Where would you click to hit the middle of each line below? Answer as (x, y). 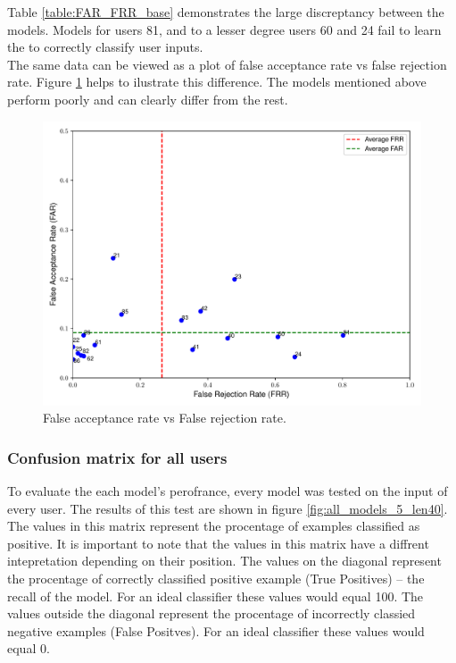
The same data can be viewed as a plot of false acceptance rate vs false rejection (227, 64)
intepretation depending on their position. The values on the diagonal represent (224, 561)
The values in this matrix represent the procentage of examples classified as (214, 526)
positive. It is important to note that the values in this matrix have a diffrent (218, 543)
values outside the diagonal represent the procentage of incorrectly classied (211, 613)
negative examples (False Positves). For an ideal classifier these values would (216, 630)
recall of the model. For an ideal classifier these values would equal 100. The (216, 596)
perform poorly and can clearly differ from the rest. (148, 99)
